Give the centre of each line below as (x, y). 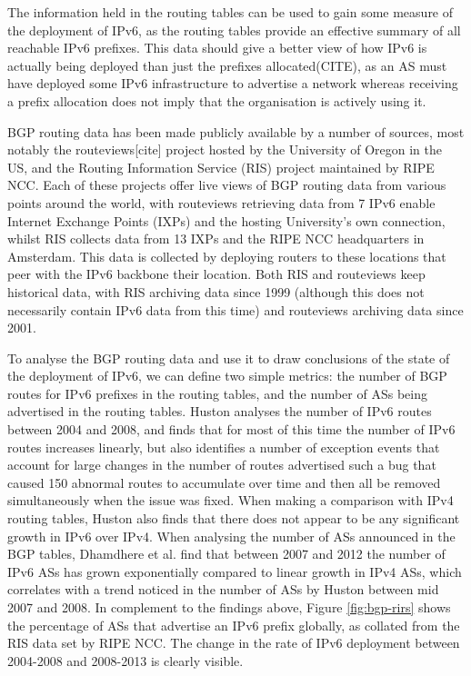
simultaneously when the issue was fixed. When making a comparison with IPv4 (230, 500)
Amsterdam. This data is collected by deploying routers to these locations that (227, 256)
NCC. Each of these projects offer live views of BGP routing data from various (227, 185)
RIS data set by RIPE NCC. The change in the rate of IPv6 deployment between (234, 643)
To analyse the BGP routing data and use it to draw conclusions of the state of (229, 358)
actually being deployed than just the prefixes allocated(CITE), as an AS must (227, 65)
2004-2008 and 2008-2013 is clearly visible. (125, 660)
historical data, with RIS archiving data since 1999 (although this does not (216, 291)
